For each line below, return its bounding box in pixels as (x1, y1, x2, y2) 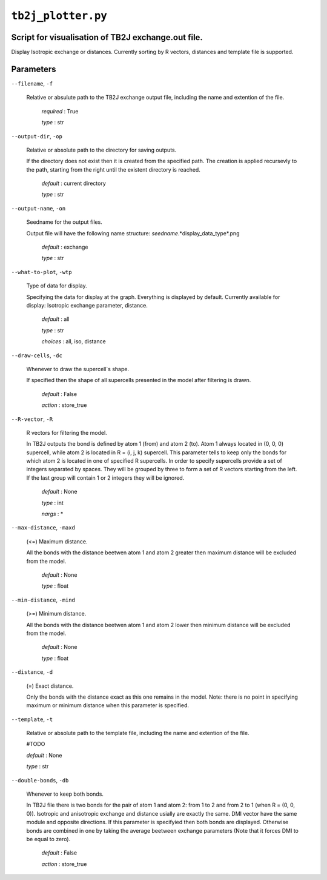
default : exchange (41, 243, 88, 251)
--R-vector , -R (11, 415, 53, 423)
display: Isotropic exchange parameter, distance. (26, 302, 148, 309)
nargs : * (41, 510, 64, 518)
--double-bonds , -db (11, 776, 69, 784)
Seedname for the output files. (26, 218, 102, 226)
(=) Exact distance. (26, 682, 74, 690)
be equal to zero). (26, 835, 71, 842)
